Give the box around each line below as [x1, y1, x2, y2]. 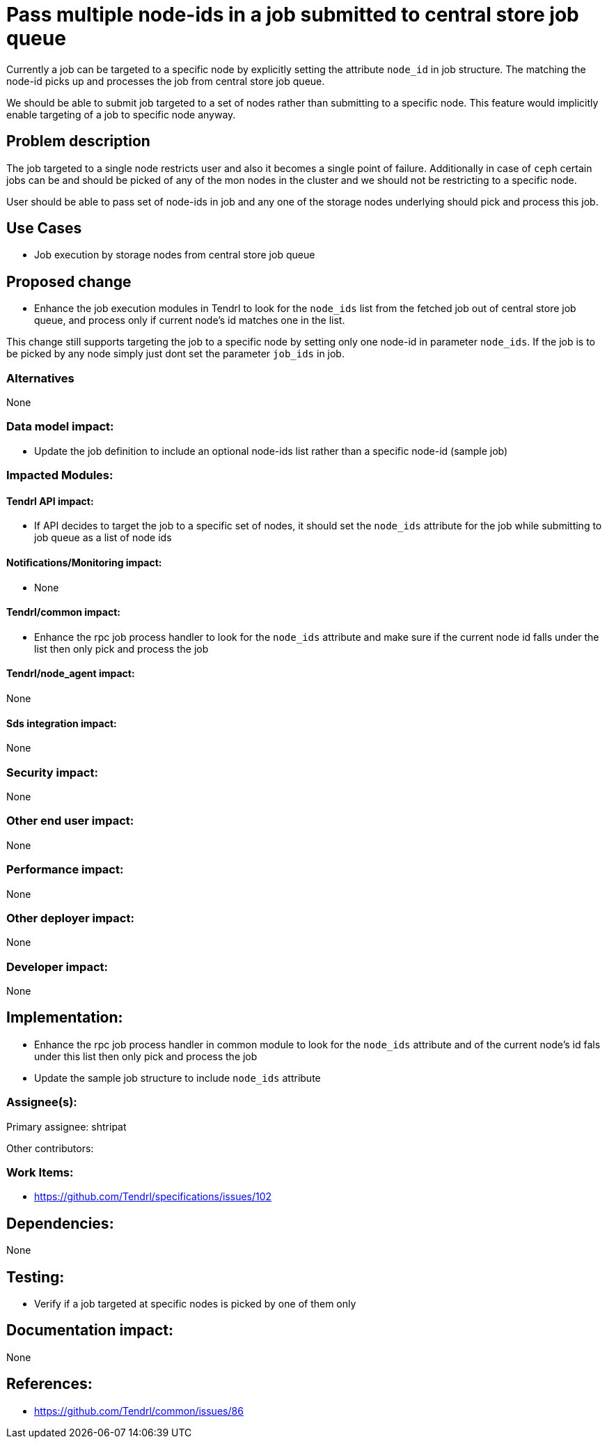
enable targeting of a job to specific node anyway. [6, 108, 236, 121]
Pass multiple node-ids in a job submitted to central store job [6, 3, 579, 26]
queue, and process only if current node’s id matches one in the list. [34, 314, 345, 327]
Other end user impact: [6, 814, 134, 828]
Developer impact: [6, 959, 108, 974]
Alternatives [6, 371, 74, 385]
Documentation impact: [6, 1321, 174, 1340]
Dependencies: [6, 1214, 114, 1232]
